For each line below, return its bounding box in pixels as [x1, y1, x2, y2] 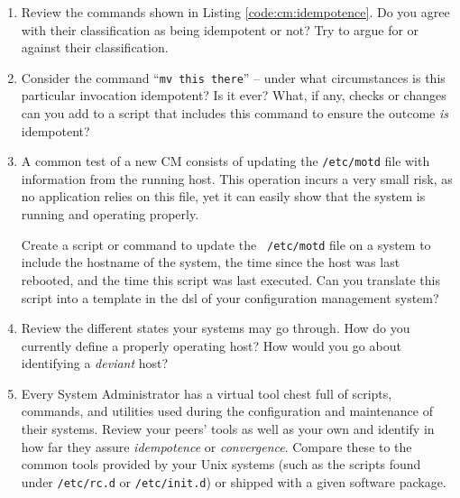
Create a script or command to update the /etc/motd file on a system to [21, 235, 431, 254]
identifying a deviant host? [21, 354, 169, 373]
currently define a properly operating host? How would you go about [21, 336, 401, 355]
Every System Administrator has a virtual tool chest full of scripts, [21, 383, 392, 402]
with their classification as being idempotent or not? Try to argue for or [21, 20, 419, 39]
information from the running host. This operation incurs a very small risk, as [21, 169, 453, 188]
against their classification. [21, 38, 169, 57]
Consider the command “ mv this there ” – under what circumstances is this [21, 68, 446, 87]
